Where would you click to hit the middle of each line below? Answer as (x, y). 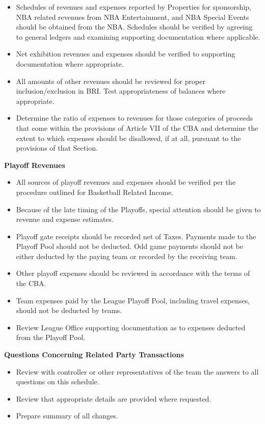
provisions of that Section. (57, 148)
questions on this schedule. (58, 381)
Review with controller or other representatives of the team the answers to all (137, 371)
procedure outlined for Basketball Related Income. (95, 192)
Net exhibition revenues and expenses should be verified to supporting (126, 54)
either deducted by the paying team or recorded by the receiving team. (127, 256)
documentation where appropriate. (70, 63)
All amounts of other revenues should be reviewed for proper (111, 81)
